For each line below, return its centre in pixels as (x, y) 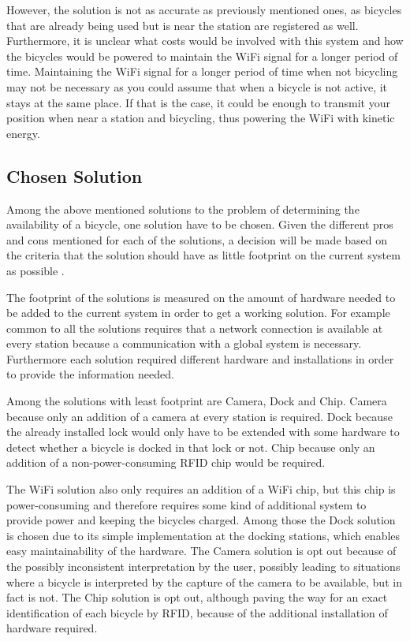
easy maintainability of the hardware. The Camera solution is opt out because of (201, 551)
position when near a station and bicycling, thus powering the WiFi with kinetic (201, 118)
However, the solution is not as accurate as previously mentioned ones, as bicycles (204, 9)
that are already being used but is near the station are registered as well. (183, 25)
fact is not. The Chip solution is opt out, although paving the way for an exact (197, 597)
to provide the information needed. (90, 374)
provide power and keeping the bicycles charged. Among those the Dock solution (201, 520)
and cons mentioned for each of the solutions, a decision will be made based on (197, 239)
